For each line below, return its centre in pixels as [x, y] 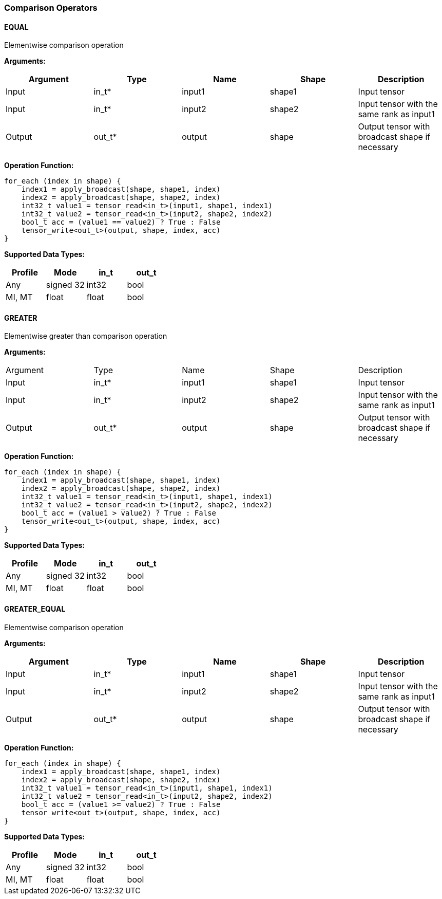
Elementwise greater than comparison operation [86, 336]
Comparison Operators [51, 8]
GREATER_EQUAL [35, 609]
